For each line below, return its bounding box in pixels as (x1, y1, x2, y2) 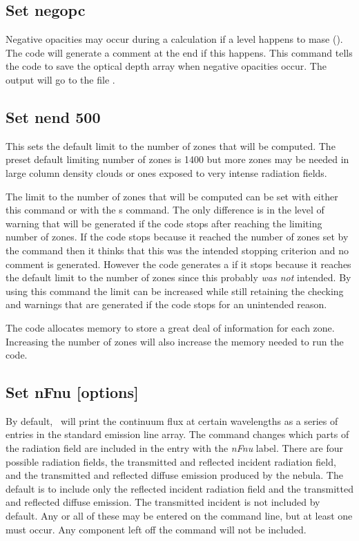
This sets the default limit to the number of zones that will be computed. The (6, 138, 336, 153)
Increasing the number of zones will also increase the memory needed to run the (6, 334, 344, 348)
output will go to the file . (6, 72, 115, 86)
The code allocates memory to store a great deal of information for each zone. (6, 320, 335, 334)
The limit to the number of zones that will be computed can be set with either (6, 189, 338, 203)
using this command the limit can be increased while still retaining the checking (6, 283, 344, 298)
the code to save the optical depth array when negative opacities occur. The (6, 59, 327, 73)
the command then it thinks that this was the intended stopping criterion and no (6, 243, 349, 257)
